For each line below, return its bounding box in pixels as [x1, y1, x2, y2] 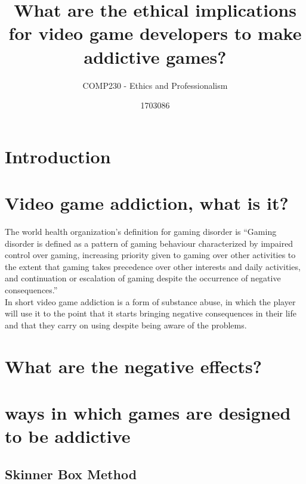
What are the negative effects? [5, 353, 262, 378]
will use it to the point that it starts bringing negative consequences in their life [5, 307, 296, 319]
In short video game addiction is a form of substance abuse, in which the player [5, 295, 296, 308]
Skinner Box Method [5, 464, 137, 483]
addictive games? [84, 44, 227, 69]
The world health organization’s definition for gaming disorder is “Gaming [5, 225, 277, 237]
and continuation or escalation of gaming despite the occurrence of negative [5, 272, 281, 284]
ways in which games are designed [5, 400, 291, 424]
